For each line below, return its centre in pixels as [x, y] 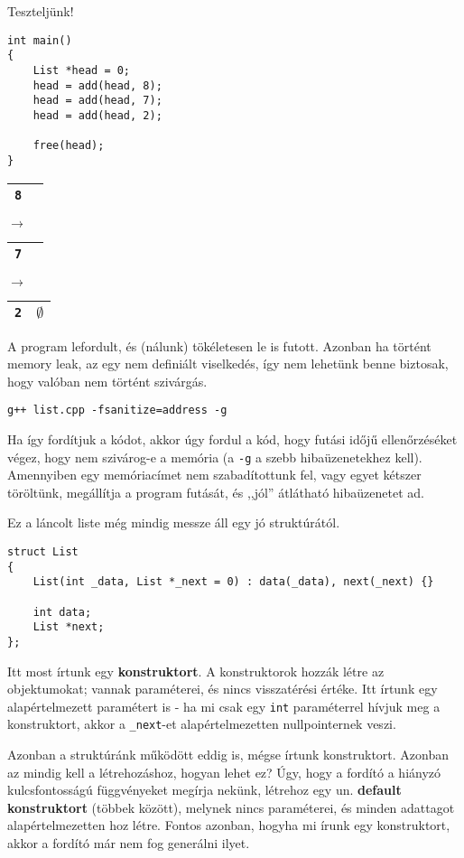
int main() [40, 40]
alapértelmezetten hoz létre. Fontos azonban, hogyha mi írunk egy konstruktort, [229, 825]
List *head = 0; [82, 70]
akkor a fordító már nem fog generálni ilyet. [129, 843]
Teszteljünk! [41, 11]
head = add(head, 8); [97, 85]
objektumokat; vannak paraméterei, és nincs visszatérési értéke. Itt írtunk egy [223, 689]
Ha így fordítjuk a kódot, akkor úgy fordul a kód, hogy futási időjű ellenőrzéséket [232, 438]
